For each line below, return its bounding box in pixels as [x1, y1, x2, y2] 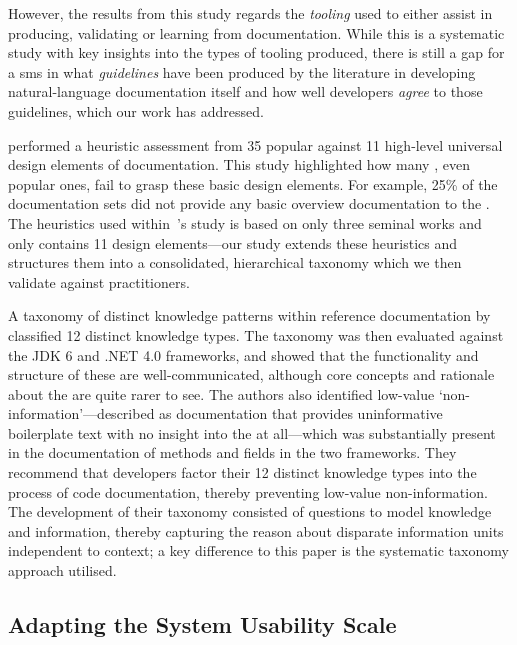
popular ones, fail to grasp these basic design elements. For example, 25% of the [8, 173, 498, 194]
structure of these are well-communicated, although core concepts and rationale [8, 364, 495, 385]
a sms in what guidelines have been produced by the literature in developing [8, 61, 476, 82]
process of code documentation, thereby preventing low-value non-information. [8, 481, 488, 502]
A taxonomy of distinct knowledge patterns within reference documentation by [8, 305, 491, 326]
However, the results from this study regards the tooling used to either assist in [8, 3, 493, 23]
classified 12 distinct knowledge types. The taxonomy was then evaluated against [8, 324, 504, 345]
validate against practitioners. [8, 271, 190, 292]
